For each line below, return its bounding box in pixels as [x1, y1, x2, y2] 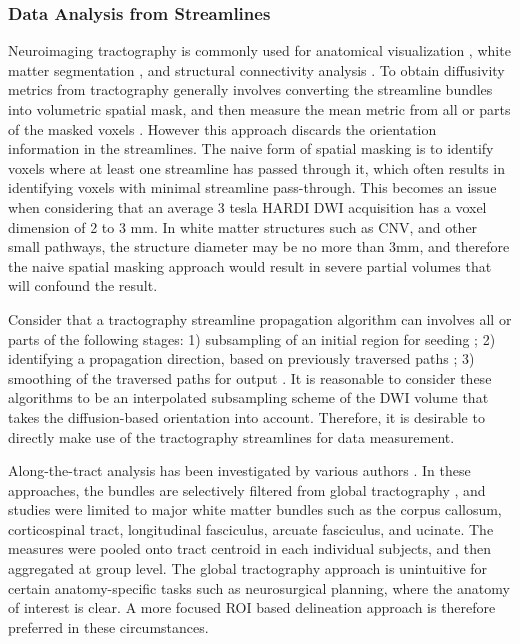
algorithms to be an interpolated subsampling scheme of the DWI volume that [8, 387, 489, 408]
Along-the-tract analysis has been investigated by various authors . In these [8, 460, 471, 481]
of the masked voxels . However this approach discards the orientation [8, 118, 437, 139]
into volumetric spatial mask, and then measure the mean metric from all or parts [8, 99, 511, 119]
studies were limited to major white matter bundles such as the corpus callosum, [8, 499, 502, 520]
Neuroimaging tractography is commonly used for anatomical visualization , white [8, 40, 511, 61]
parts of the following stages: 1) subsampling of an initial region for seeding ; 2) [8, 328, 496, 349]
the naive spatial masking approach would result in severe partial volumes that [8, 255, 492, 276]
